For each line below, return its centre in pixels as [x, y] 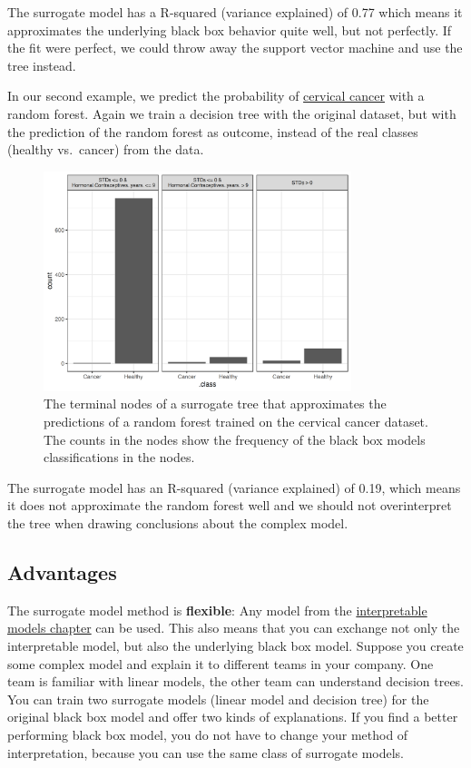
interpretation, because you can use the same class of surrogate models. [206, 752]
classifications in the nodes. [119, 457]
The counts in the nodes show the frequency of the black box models [235, 439]
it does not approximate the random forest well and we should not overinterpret [230, 505]
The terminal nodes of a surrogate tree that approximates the [215, 404]
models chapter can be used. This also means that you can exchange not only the [234, 628]
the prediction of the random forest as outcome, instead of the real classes [213, 131]
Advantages [62, 572]
